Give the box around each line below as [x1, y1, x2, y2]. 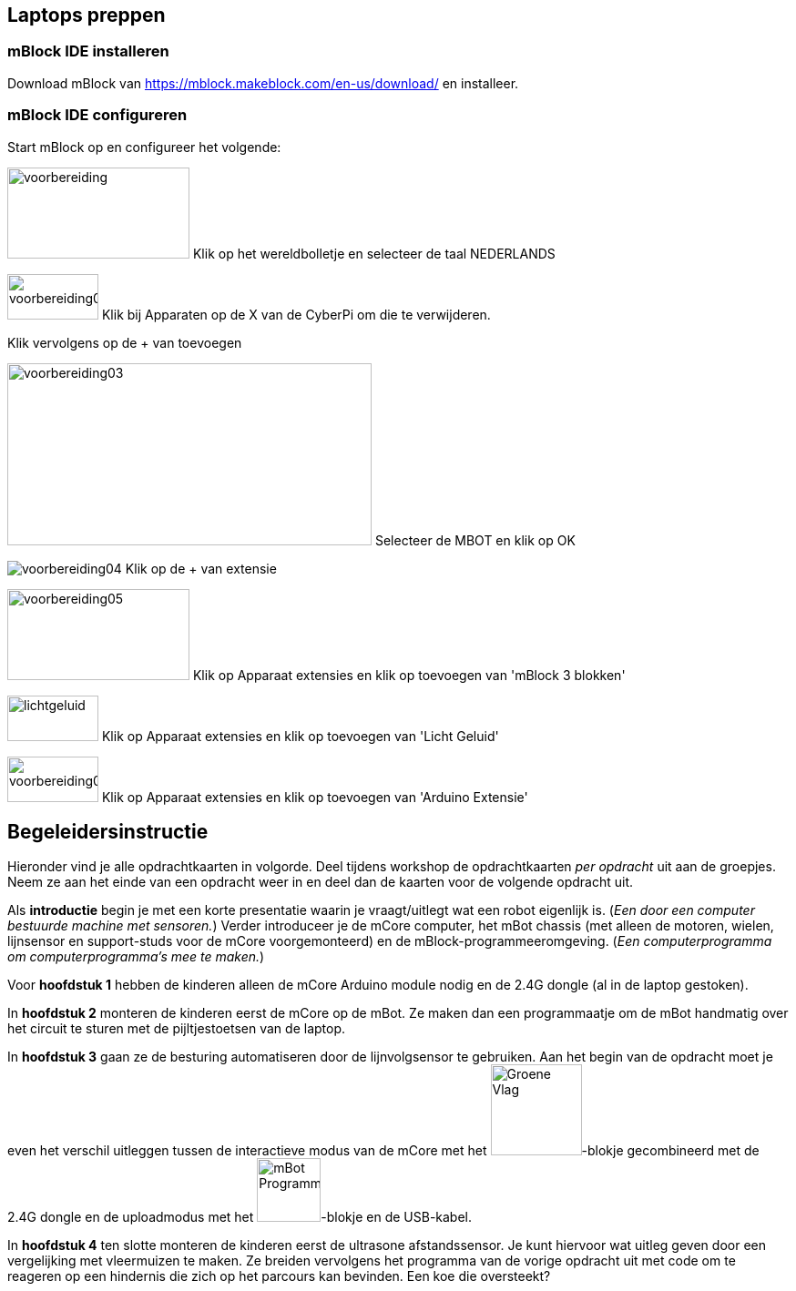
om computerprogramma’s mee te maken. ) [7, 949, 265, 965]
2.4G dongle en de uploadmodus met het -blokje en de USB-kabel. [7, 1209, 473, 1225]
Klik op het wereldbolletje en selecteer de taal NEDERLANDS [192, 245, 556, 261]
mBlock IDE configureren [7, 106, 188, 125]
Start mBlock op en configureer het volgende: [7, 138, 281, 155]
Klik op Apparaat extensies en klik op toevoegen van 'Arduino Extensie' [101, 788, 528, 805]
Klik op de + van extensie [125, 560, 277, 576]
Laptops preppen [7, 4, 166, 26]
